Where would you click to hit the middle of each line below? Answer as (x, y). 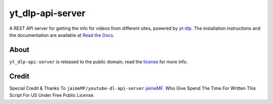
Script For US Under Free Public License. (52, 95)
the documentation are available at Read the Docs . (62, 35)
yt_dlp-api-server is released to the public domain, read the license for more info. (99, 62)
